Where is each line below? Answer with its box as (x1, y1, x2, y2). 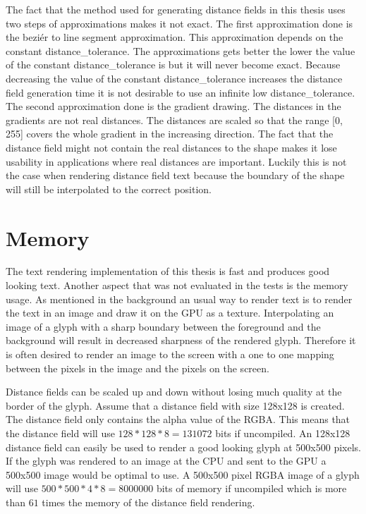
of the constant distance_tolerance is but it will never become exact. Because (6, 57, 341, 72)
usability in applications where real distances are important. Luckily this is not (6, 154, 347, 169)
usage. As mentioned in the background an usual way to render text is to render (6, 291, 353, 306)
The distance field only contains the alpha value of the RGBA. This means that (6, 412, 350, 427)
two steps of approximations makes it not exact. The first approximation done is (6, 16, 353, 30)
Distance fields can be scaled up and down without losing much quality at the (6, 384, 342, 399)
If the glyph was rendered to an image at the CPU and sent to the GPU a (6, 453, 327, 468)
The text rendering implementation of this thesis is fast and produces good (6, 264, 330, 279)
